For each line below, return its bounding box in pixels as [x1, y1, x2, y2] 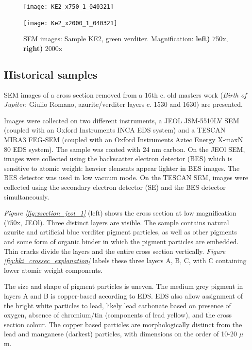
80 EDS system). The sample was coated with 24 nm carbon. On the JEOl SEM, [4, 144, 245, 154]
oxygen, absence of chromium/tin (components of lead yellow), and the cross [4, 310, 232, 320]
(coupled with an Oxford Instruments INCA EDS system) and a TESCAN [4, 125, 226, 135]
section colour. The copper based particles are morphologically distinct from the [4, 319, 242, 329]
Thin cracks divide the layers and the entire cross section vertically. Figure [4, 246, 226, 256]
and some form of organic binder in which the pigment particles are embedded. [4, 236, 239, 247]
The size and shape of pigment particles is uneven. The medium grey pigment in [4, 281, 243, 291]
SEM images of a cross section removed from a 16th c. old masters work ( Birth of [4, 89, 247, 100]
